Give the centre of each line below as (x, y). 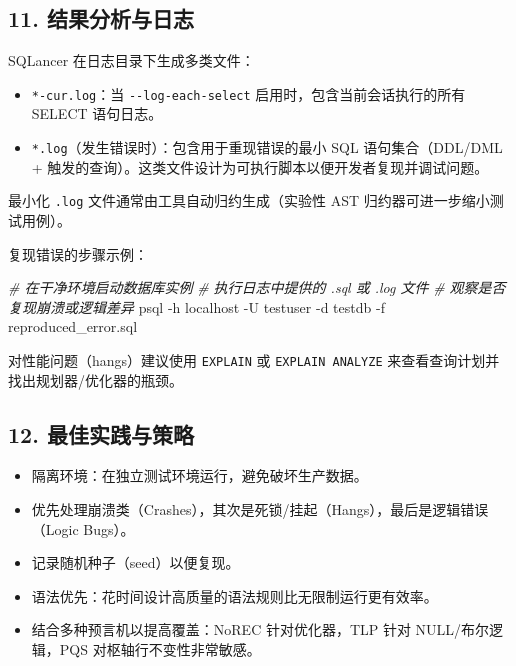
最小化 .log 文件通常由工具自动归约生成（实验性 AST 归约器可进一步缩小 (249, 200)
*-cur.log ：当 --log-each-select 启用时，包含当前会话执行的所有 (248, 93)
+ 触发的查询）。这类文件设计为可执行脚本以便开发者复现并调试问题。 (260, 166)
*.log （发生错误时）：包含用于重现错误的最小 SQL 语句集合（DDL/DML (267, 147)
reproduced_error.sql (73, 326)
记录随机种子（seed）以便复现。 (135, 562)
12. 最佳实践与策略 (101, 433)
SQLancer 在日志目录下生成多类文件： (131, 60)
